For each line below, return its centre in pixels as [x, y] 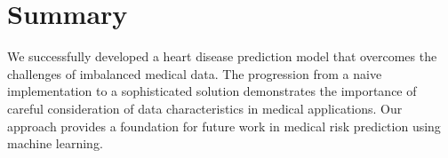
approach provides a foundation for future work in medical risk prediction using [224, 126]
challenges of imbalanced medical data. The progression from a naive [195, 73]
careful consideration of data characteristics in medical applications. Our [205, 108]
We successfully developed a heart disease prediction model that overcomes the [222, 56]
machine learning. [55, 143]
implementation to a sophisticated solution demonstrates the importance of [212, 91]
